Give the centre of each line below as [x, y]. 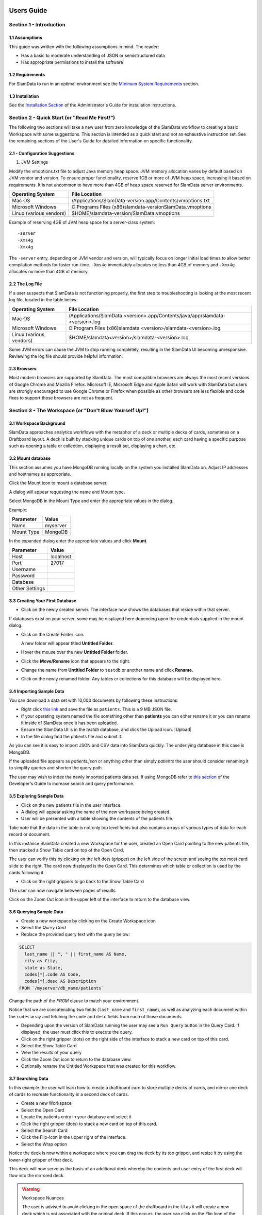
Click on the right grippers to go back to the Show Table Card [82, 882]
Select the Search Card [44, 1130]
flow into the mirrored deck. [37, 1176]
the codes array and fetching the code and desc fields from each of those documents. [96, 1016]
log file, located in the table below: [43, 300]
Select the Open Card [43, 1110]
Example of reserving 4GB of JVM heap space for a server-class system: [82, 222]
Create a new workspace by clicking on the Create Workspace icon [89, 920]
